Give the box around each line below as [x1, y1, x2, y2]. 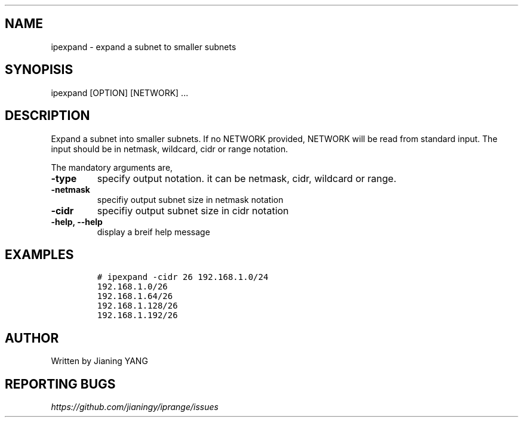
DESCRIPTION [5, 108, 90, 124]
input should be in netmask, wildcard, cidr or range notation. [51, 143, 288, 154]
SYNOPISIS [5, 62, 73, 78]
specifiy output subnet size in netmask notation [97, 194, 284, 205]
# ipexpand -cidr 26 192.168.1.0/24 [97, 272, 269, 282]
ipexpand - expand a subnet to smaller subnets [51, 41, 236, 52]
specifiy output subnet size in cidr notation [97, 204, 289, 217]
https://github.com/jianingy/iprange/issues [51, 402, 219, 412]
